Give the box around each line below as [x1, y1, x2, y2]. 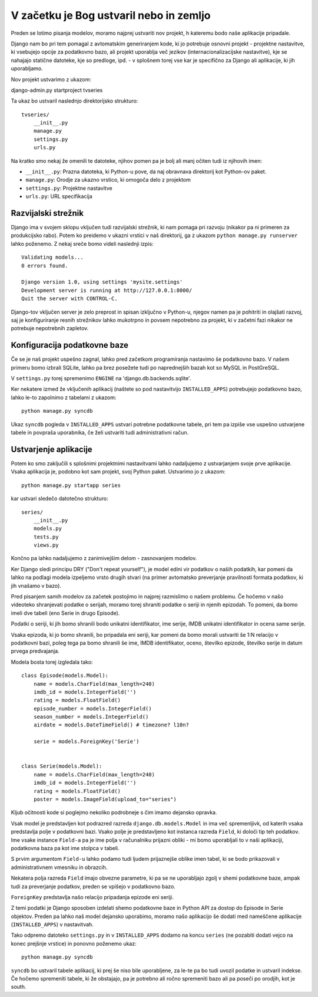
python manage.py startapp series [21, 482, 121, 489]
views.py [33, 542, 59, 548]
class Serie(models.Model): [21, 763, 102, 769]
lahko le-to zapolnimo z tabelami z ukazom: [11, 394, 117, 401]
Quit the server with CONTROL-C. [21, 295, 118, 302]
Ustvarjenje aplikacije [11, 444, 92, 454]
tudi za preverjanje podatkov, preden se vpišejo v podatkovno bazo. [11, 883, 176, 890]
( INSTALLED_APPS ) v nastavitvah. [11, 921, 94, 928]
